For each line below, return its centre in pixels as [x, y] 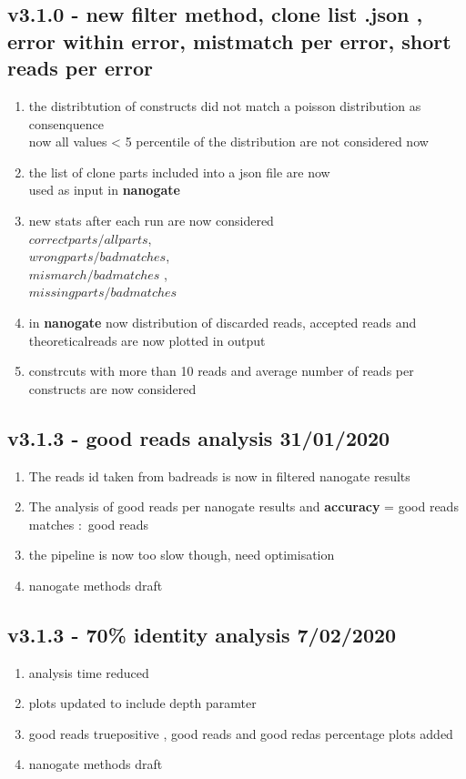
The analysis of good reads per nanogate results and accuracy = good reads [243, 506]
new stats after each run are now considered [151, 220]
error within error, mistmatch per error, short [229, 40]
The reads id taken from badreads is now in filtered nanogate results [219, 475]
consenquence [66, 123]
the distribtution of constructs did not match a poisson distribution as [225, 105]
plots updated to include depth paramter [142, 703]
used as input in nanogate [104, 190]
